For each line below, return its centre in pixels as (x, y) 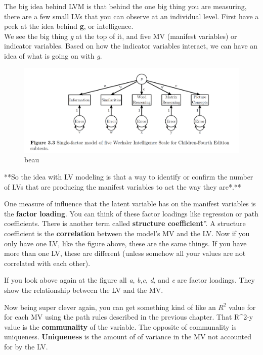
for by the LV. (26, 346)
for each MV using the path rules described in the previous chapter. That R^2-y (129, 317)
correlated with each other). (47, 263)
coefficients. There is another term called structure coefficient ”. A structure (125, 223)
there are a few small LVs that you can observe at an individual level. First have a (131, 16)
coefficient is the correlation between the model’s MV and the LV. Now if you (127, 233)
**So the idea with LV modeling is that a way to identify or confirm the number (129, 177)
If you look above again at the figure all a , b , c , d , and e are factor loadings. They (129, 280)
